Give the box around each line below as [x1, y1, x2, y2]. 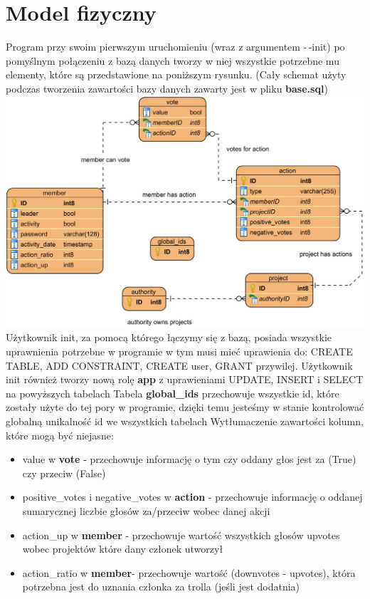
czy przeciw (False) [22, 465, 106, 480]
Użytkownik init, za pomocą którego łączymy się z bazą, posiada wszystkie [6, 330, 332, 345]
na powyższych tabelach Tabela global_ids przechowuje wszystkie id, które [6, 385, 339, 400]
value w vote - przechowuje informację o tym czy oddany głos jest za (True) [22, 452, 356, 467]
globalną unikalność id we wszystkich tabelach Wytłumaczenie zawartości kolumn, [6, 413, 364, 428]
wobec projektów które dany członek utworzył [22, 541, 223, 556]
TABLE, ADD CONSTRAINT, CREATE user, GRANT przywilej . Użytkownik [6, 358, 353, 373]
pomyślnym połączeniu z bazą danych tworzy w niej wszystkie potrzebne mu [6, 53, 339, 68]
